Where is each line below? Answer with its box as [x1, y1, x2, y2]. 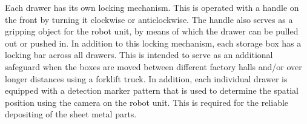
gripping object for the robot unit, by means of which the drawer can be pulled [5, 25, 299, 38]
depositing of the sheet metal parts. [5, 108, 137, 120]
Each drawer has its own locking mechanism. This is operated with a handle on [5, 1, 299, 13]
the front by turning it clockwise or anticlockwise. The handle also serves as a [5, 13, 293, 25]
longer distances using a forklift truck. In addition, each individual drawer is [5, 72, 288, 85]
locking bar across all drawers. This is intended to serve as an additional [5, 48, 273, 61]
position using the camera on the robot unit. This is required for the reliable [5, 96, 289, 108]
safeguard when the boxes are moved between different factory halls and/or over [5, 60, 302, 73]
